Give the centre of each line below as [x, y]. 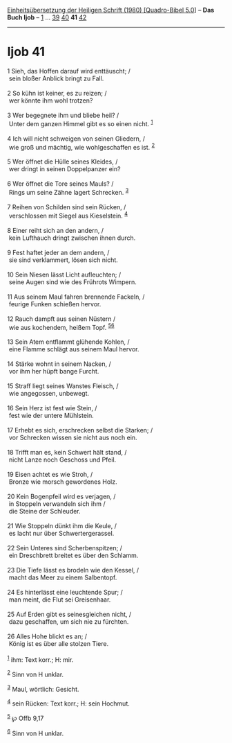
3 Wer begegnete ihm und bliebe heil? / [63, 115]
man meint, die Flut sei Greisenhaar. [60, 600]
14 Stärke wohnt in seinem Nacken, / [59, 364]
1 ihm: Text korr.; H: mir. [40, 659]
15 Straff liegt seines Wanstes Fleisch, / [63, 386]
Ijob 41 [26, 52]
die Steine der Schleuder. [45, 512]
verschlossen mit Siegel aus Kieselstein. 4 [68, 215]
